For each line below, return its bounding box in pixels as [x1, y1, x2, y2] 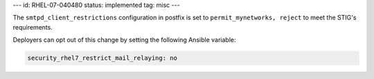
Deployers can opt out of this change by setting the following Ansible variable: [12, 36, 236, 44]
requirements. [12, 23, 53, 31]
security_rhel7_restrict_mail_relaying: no [27, 54, 178, 62]
